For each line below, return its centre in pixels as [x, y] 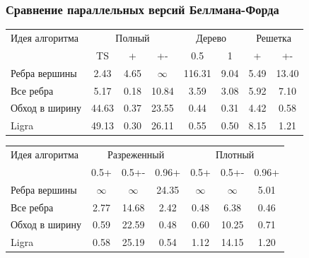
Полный [133, 37]
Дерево [211, 37]
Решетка [274, 37]
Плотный [235, 154]
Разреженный [136, 154]
